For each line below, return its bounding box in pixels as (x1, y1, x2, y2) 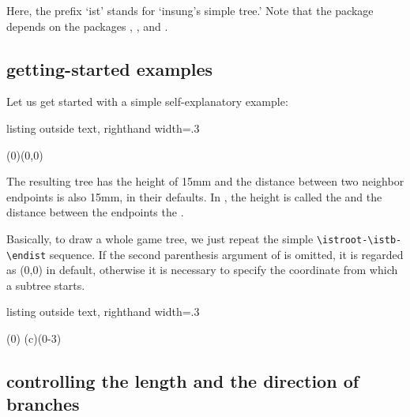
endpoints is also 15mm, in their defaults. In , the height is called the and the (6, 188, 382, 205)
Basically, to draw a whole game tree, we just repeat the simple (6, 230, 314, 246)
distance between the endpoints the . (6, 204, 184, 220)
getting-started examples (6, 56, 213, 81)
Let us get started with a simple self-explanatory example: (6, 93, 288, 110)
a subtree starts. (6, 276, 85, 293)
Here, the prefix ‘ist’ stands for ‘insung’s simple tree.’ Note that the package (6, 2, 374, 18)
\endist (6, 250, 47, 261)
